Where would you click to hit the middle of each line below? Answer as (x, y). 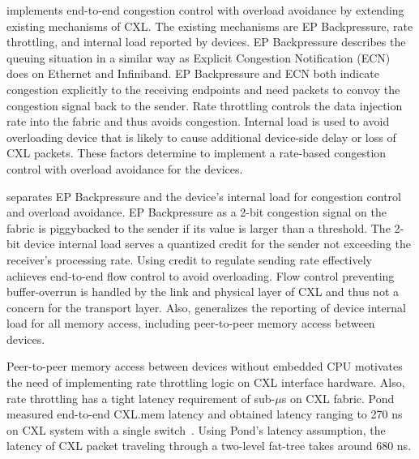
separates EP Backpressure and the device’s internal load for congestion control (204, 196)
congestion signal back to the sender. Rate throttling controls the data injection (205, 105)
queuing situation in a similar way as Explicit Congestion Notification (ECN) (199, 57)
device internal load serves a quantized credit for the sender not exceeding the (217, 244)
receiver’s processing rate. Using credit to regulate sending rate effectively (189, 259)
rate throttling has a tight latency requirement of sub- (141, 398)
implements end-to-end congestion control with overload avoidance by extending (205, 10)
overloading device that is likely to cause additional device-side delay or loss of (201, 137)
